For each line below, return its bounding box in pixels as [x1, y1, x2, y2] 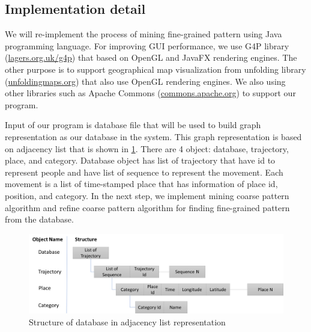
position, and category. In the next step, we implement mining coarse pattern [5, 189, 289, 201]
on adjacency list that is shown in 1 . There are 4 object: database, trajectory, [5, 142, 289, 155]
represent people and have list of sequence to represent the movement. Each [5, 165, 283, 178]
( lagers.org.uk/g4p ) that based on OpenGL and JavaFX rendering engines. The [5, 51, 297, 64]
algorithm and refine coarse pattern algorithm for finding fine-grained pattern [5, 201, 290, 214]
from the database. [5, 213, 74, 226]
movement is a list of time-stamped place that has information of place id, [5, 177, 278, 190]
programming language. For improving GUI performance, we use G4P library [5, 39, 289, 52]
